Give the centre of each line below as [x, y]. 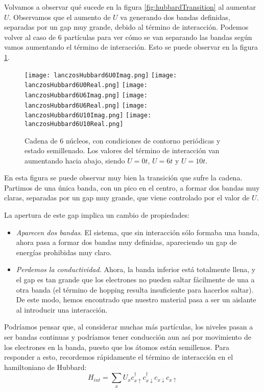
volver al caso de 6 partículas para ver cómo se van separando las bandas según [128, 37]
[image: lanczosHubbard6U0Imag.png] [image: [101, 75]
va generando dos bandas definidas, [175, 17]
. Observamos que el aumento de [60, 17]
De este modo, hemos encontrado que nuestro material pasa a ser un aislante [136, 300]
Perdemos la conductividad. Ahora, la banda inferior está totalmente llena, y [136, 269]
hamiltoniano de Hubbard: [45, 367]
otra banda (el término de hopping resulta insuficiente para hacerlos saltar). [135, 289]
